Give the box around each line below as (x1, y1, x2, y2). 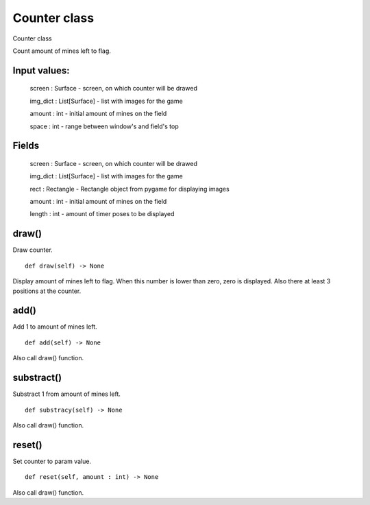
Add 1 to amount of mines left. (12, 322, 97, 331)
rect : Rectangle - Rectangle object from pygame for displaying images (29, 185, 230, 193)
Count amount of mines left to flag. (12, 47, 111, 55)
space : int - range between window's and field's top (29, 122, 180, 130)
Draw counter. (12, 246, 53, 254)
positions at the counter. (12, 287, 82, 295)
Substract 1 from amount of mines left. (12, 390, 121, 398)
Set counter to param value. (12, 457, 92, 465)
